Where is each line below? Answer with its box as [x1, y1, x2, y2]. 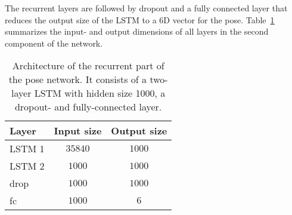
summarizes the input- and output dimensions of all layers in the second [5, 25, 269, 38]
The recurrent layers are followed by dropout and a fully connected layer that [5, 2, 288, 14]
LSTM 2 [10, 159, 45, 173]
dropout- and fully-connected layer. [14, 100, 162, 114]
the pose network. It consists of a [8, 72, 147, 87]
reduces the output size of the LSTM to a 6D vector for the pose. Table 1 [5, 13, 275, 26]
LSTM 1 [10, 142, 45, 156]
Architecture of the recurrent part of [12, 59, 164, 73]
